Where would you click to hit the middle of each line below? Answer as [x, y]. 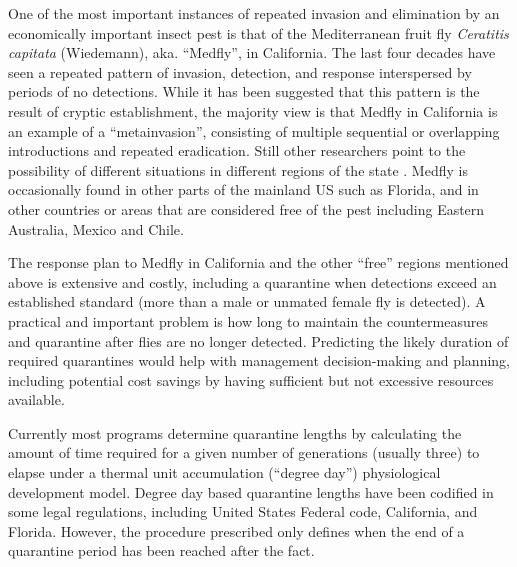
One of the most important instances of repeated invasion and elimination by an [254, 13]
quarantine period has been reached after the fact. [161, 550]
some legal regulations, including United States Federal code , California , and [243, 511]
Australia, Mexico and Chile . [96, 228]
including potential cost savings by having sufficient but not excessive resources [251, 379]
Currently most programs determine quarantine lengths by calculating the [235, 432]
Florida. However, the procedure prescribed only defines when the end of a [236, 530]
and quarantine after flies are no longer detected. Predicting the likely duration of [258, 340]
